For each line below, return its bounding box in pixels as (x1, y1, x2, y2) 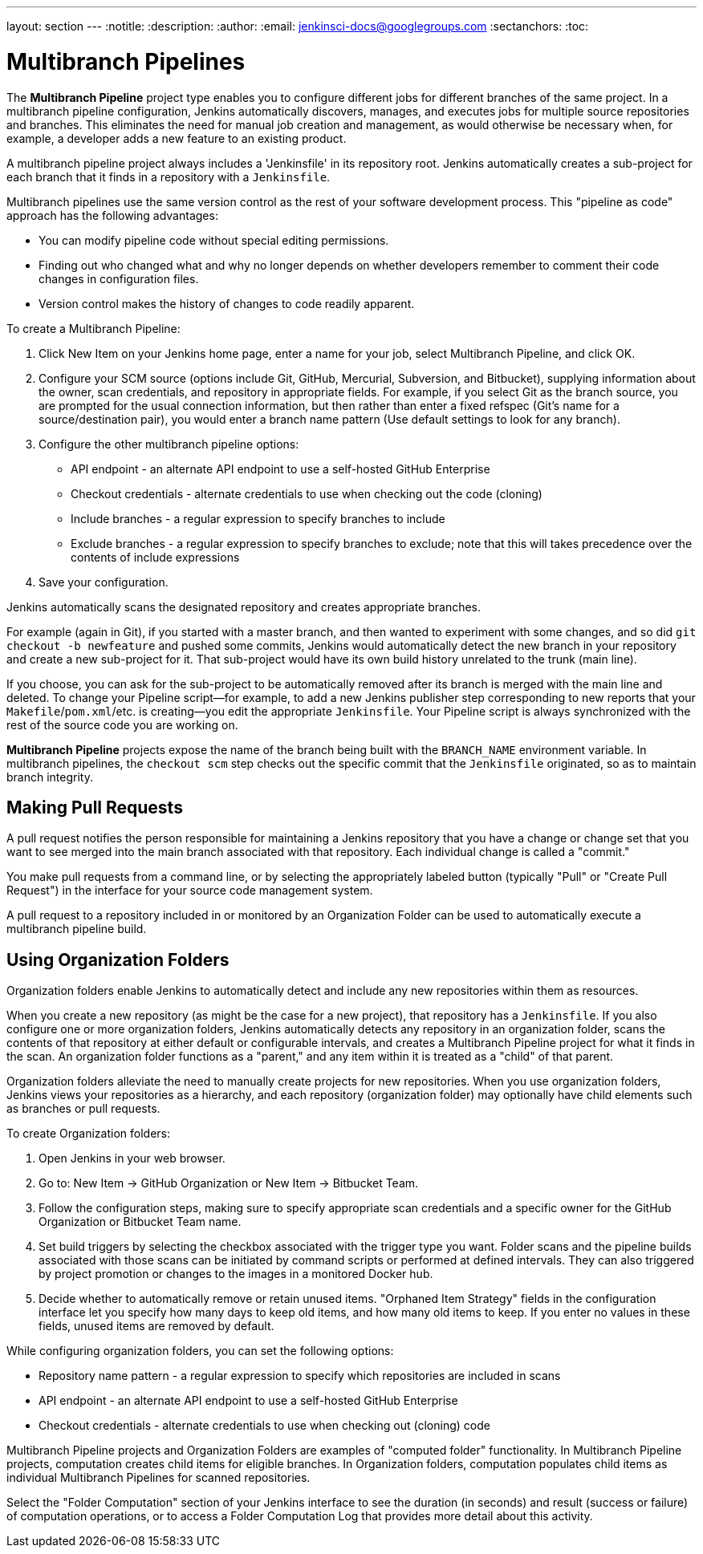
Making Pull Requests (6, 797, 183, 818)
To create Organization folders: (6, 1126, 171, 1141)
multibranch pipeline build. (6, 922, 147, 936)
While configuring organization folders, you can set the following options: (6, 1344, 394, 1358)
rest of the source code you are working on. (6, 717, 238, 732)
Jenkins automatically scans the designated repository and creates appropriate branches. (6, 599, 482, 614)
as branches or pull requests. (6, 1102, 161, 1116)
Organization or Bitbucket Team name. (39, 1215, 242, 1229)
